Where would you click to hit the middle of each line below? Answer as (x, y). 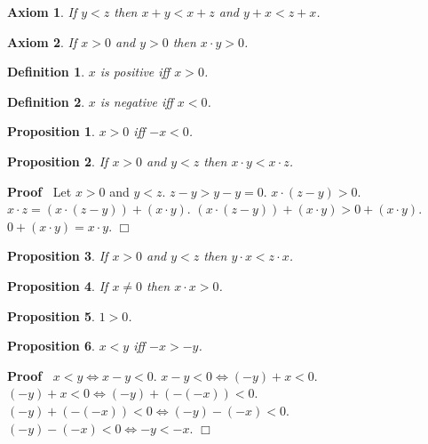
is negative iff (136, 101)
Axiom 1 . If (42, 12)
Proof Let (40, 191)
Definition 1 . (46, 72)
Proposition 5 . (51, 315)
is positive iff (135, 72)
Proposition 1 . (51, 131)
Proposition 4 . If (58, 285)
